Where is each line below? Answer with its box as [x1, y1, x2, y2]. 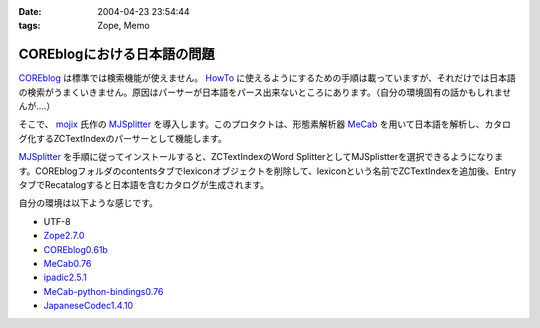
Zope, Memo [97, 20, 150, 32]
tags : [18, 20, 41, 32]
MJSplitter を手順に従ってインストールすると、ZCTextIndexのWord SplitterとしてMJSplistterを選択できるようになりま [18, 151, 504, 163]
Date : [18, 6, 42, 17]
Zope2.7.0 [43, 230, 85, 242]
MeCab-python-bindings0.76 [43, 285, 164, 297]
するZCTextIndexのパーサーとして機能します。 [35, 132, 227, 144]
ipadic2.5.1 [43, 271, 87, 284]
